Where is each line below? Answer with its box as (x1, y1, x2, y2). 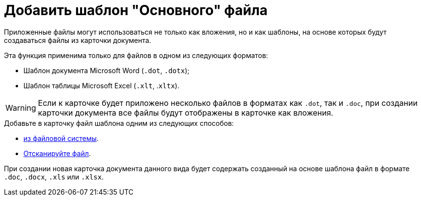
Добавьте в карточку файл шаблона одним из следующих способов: (4, 119, 234, 127)
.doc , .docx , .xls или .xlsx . (4, 172, 104, 181)
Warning (5, 102, 36, 113)
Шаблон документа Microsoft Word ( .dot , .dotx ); (23, 66, 189, 75)
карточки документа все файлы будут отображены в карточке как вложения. (38, 107, 334, 118)
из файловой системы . (23, 134, 99, 142)
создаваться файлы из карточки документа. (4, 36, 151, 44)
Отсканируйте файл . (23, 149, 91, 158)
